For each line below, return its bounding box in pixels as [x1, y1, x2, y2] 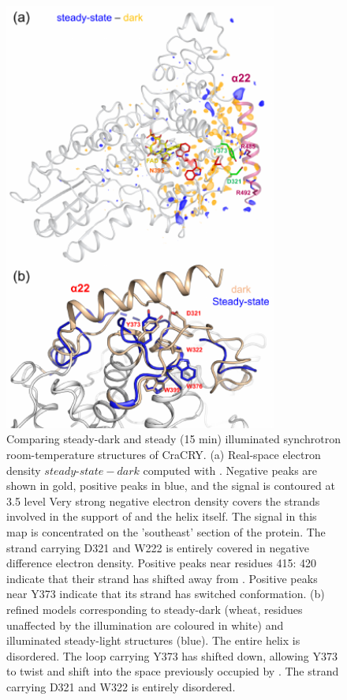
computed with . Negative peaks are [143, 461, 318, 478]
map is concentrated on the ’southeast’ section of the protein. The [6, 524, 326, 540]
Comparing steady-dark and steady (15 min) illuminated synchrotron [6, 431, 341, 447]
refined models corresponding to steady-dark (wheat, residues [6, 601, 303, 617]
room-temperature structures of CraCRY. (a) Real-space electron [6, 446, 321, 463]
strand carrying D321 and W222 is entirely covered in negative [6, 539, 309, 555]
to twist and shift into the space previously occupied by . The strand [6, 663, 339, 679]
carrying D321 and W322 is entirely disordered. [6, 678, 236, 694]
